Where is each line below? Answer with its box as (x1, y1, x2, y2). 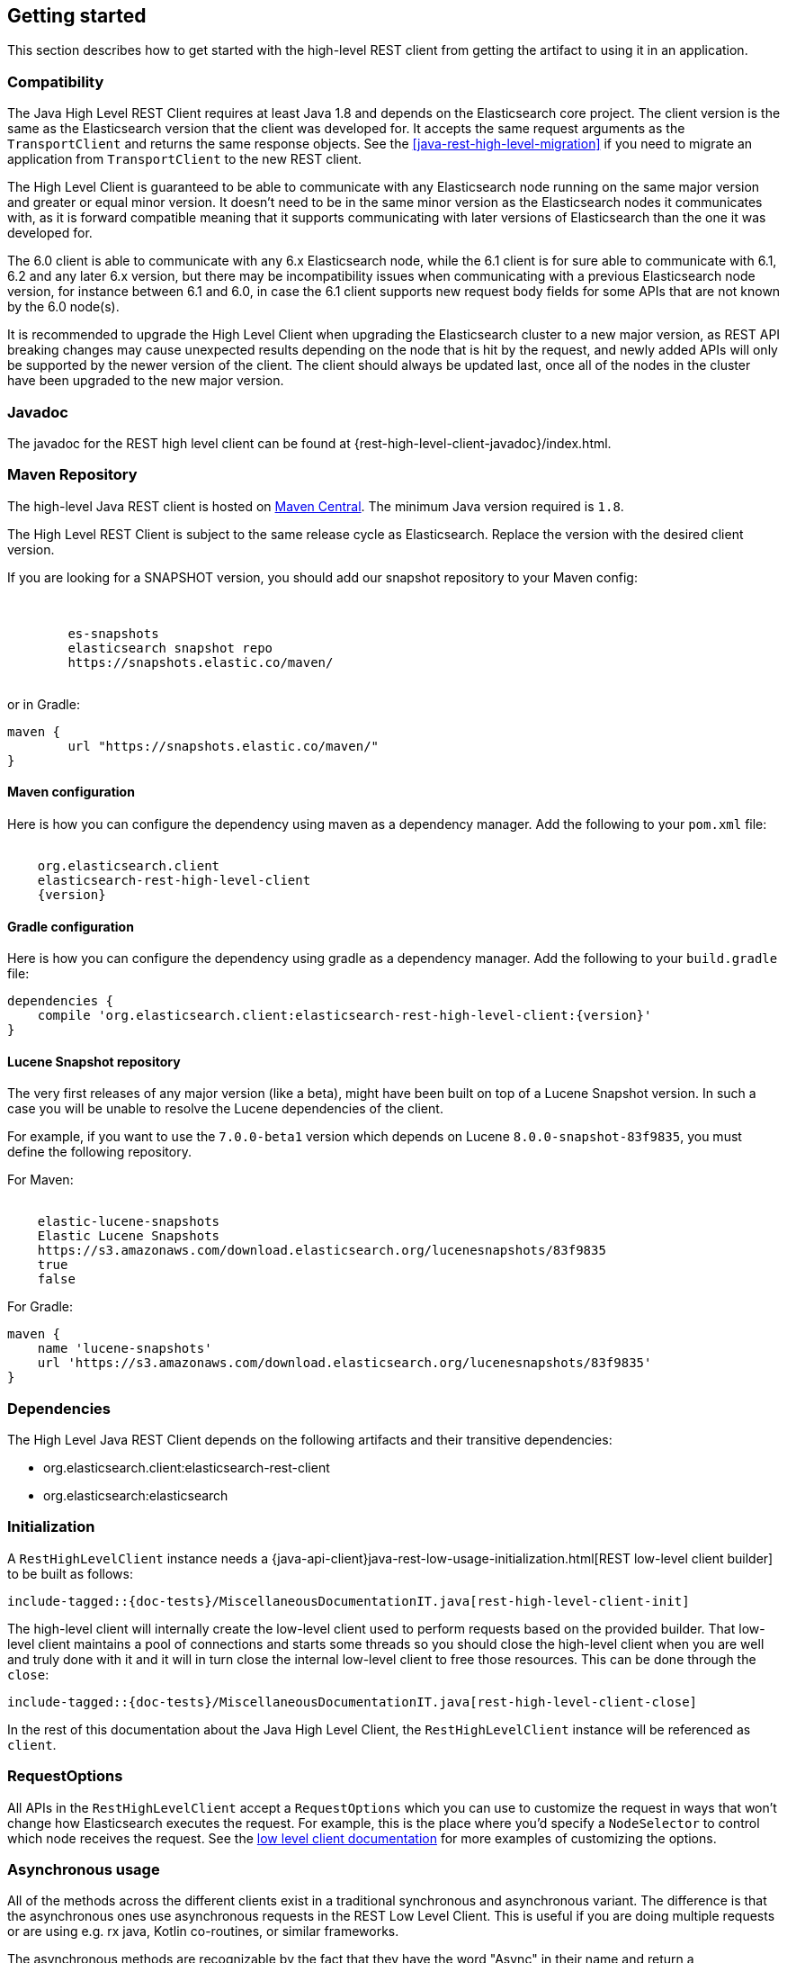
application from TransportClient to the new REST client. (7, 151, 362, 167)
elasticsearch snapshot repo (67, 640, 273, 655)
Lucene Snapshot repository (7, 1053, 181, 1069)
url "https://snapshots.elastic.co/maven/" (67, 738, 380, 753)
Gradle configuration (7, 918, 134, 934)
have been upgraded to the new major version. (7, 373, 284, 389)
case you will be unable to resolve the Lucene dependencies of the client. (7, 1101, 443, 1117)
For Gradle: (7, 1299, 74, 1315)
